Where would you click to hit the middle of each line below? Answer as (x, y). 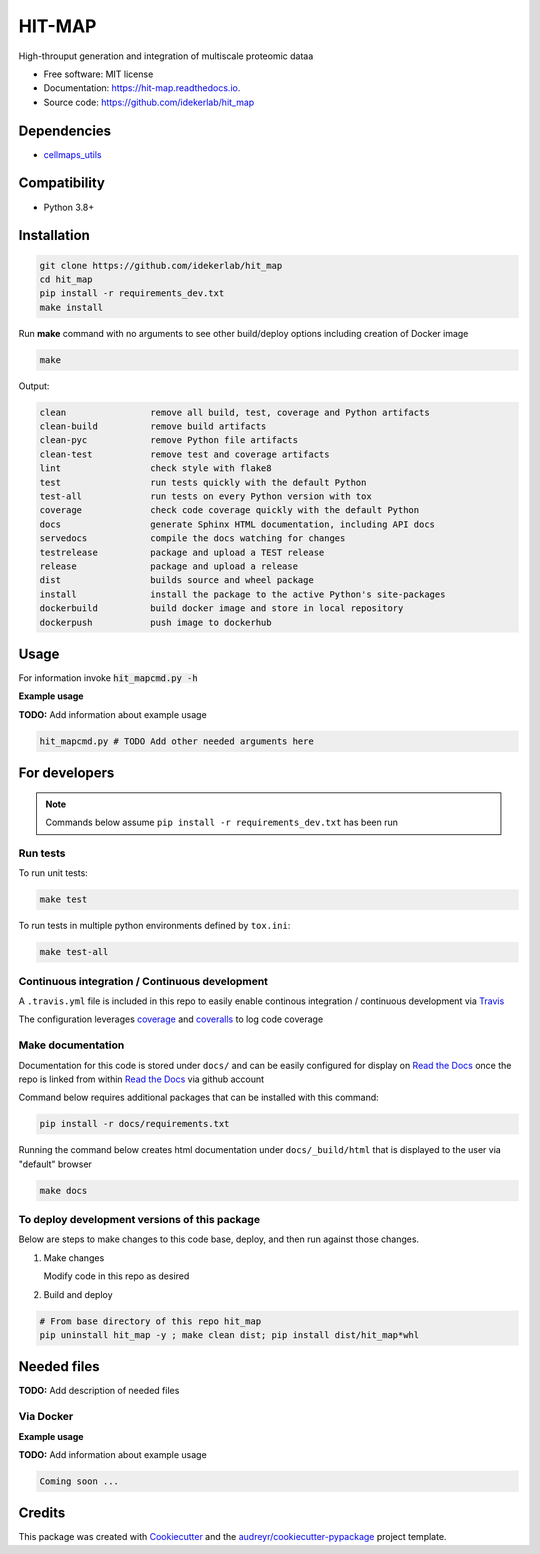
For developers (66, 773)
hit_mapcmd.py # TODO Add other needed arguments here (176, 741)
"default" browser (55, 1164)
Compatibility (61, 183)
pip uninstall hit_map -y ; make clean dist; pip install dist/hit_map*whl (229, 1334)
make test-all (74, 952)
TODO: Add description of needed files (99, 1391)
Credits (42, 1513)
